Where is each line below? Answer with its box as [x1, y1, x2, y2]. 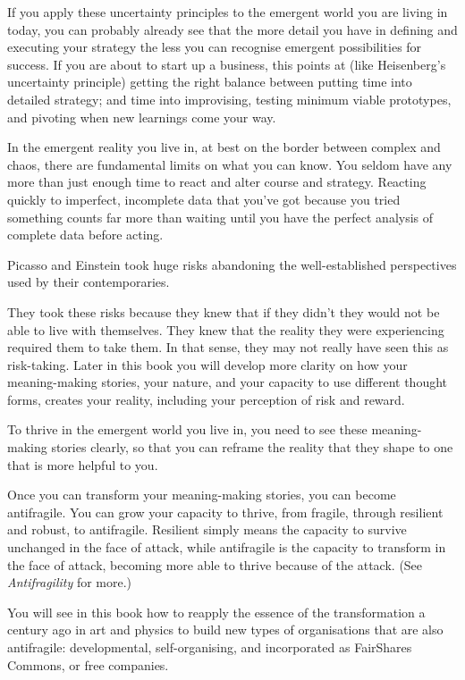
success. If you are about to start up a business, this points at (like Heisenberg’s [7, 55, 446, 73]
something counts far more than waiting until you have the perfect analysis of [7, 207, 434, 226]
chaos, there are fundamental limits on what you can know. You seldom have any [7, 155, 452, 173]
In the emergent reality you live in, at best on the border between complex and [7, 138, 441, 156]
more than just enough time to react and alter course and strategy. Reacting [7, 172, 427, 191]
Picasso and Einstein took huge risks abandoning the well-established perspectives [7, 255, 457, 273]
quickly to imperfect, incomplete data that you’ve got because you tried [7, 189, 401, 208]
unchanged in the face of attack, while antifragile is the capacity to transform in [7, 538, 446, 557]
